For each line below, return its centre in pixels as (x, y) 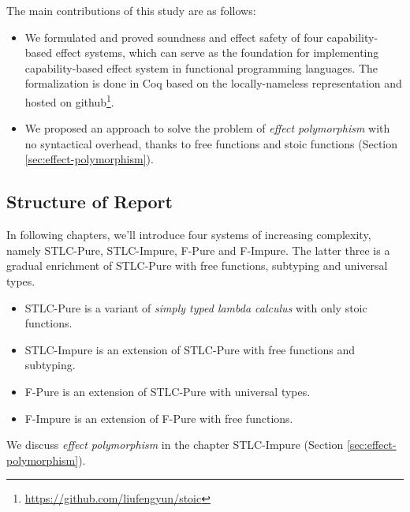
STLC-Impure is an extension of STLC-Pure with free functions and (190, 349)
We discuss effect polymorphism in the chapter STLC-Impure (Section (175, 445)
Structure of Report (89, 202)
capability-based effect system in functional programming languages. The (201, 67)
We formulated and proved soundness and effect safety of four (174, 37)
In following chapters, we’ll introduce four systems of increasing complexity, (189, 235)
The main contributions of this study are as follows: (131, 10)
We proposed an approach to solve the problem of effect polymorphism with (207, 128)
